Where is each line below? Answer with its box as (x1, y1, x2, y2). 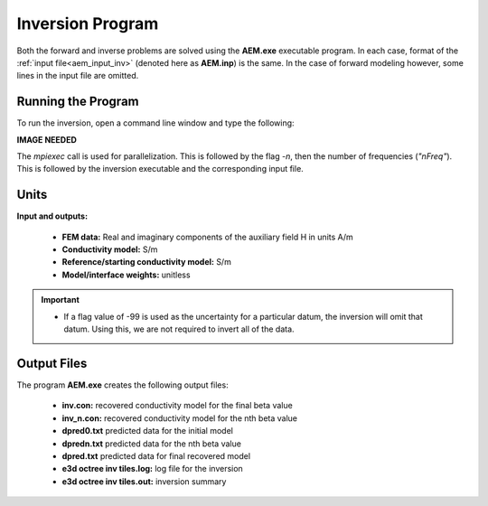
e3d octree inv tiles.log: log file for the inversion (61, 464, 243, 474)
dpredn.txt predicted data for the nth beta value (61, 438, 241, 449)
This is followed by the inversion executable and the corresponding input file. (16, 164, 305, 174)
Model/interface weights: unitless (61, 269, 191, 280)
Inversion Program (16, 14, 159, 33)
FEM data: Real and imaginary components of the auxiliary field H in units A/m (61, 231, 354, 242)
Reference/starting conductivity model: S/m (61, 257, 232, 267)
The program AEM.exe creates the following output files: (16, 379, 230, 390)
